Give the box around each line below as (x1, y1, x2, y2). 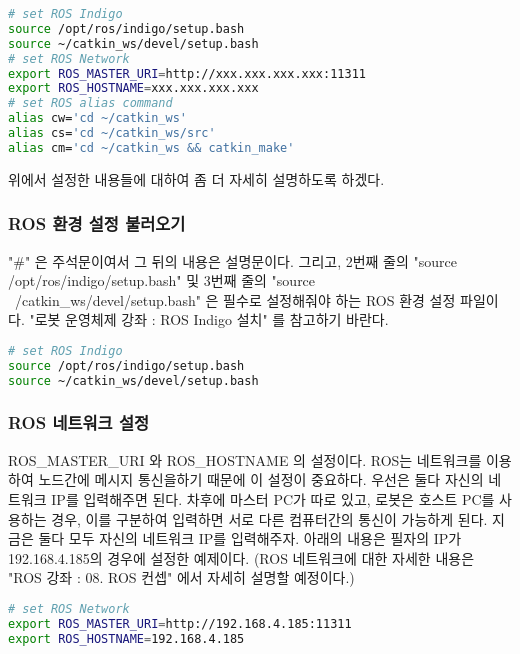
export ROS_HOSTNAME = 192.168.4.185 (8, 631, 245, 646)
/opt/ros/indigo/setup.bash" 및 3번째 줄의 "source (8, 270, 316, 291)
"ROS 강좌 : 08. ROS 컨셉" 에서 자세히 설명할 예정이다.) (8, 567, 355, 588)
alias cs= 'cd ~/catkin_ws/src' (8, 126, 216, 140)
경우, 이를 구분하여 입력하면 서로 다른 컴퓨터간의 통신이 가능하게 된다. (51, 508, 488, 529)
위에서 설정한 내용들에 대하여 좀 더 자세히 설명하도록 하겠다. (8, 168, 385, 189)
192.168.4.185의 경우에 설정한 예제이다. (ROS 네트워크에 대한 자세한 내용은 (8, 547, 475, 568)
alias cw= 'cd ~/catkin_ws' (8, 111, 187, 126)
